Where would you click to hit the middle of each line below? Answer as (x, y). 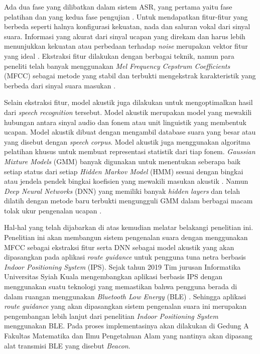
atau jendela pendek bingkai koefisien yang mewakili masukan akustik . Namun (126, 181)
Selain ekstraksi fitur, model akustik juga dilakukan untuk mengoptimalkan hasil (128, 102)
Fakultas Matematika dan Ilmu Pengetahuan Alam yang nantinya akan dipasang (128, 335)
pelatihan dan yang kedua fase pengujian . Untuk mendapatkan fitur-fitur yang (126, 16)
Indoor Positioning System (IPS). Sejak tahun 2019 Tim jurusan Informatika (122, 266)
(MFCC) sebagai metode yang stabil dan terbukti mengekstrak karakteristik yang (130, 76)
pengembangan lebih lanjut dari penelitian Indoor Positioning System (111, 316)
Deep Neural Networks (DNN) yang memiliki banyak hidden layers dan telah (122, 191)
